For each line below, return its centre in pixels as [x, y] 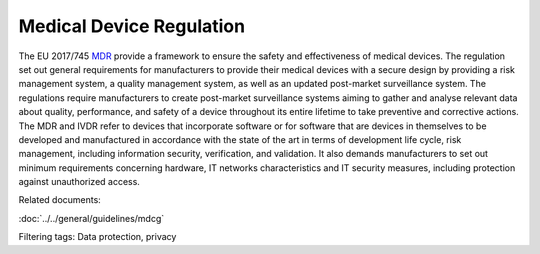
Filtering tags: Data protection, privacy [97, 237]
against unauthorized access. [79, 182]
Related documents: [60, 200]
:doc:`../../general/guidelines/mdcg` [91, 218]
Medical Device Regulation [131, 26]
